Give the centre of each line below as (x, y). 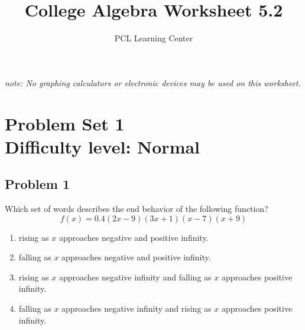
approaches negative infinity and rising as (137, 308)
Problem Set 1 (65, 123)
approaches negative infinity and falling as (135, 277)
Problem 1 (37, 184)
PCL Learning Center (154, 38)
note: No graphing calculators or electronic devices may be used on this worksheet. (153, 82)
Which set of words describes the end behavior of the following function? (137, 209)
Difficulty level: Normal (103, 146)
